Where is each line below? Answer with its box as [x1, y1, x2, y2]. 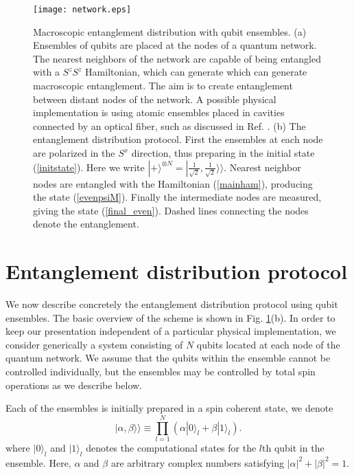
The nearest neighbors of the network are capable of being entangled [33, 51, 321, 65]
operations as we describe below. [5, 377, 143, 392]
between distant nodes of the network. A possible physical [33, 91, 276, 106]
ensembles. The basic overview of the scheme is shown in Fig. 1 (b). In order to [5, 310, 335, 324]
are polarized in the [33, 146, 115, 159]
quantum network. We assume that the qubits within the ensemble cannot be [5, 351, 331, 365]
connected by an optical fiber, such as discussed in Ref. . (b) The [33, 118, 306, 133]
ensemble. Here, [5, 455, 71, 470]
